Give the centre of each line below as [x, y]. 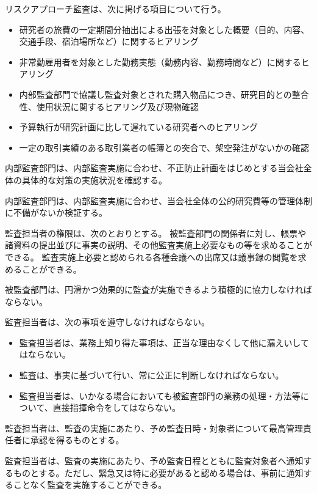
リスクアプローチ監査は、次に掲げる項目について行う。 [116, 9]
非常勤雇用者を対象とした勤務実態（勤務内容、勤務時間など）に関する [160, 61]
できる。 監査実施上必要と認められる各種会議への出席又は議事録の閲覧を [151, 256]
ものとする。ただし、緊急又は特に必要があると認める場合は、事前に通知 [158, 472]
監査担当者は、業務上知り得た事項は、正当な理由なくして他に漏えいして [164, 342]
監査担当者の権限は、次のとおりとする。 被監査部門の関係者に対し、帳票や [156, 233]
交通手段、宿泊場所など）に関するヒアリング [109, 41]
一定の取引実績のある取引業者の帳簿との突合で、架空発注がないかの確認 [164, 147]
